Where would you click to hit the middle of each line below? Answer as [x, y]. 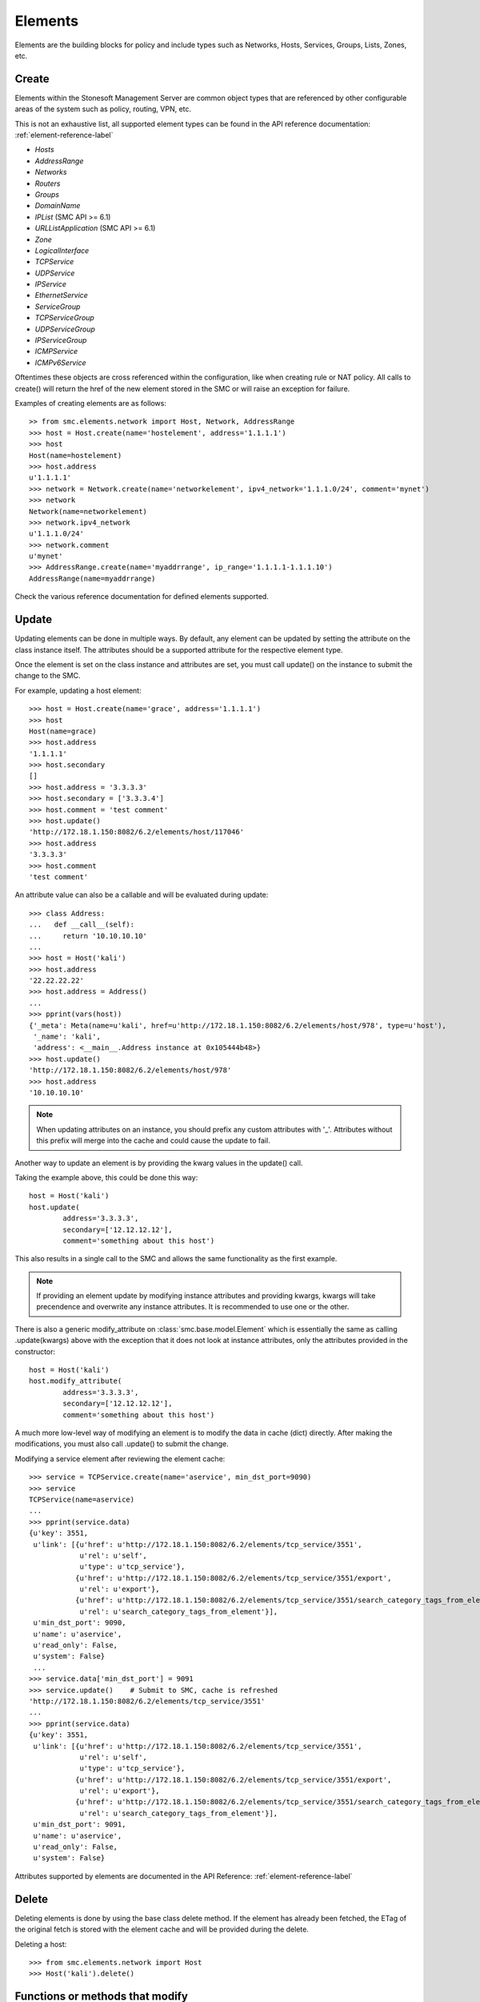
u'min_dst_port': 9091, [80, 1825]
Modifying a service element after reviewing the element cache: [120, 1458]
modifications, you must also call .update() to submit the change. [122, 1444]
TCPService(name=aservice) [82, 1499]
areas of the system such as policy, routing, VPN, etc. [103, 109]
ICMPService [56, 352]
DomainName [58, 206]
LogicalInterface [62, 250]
